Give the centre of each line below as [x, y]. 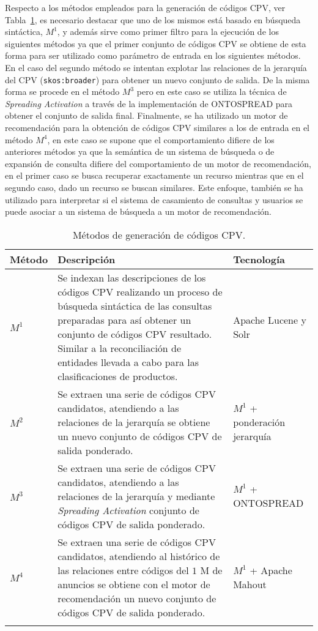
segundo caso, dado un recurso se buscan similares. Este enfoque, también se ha [154, 187]
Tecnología [259, 259]
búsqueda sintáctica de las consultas [135, 305]
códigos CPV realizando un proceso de [140, 291]
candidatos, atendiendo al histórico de [139, 556]
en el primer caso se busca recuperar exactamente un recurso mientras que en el [154, 175]
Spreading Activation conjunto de [128, 510]
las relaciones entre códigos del [123, 570]
